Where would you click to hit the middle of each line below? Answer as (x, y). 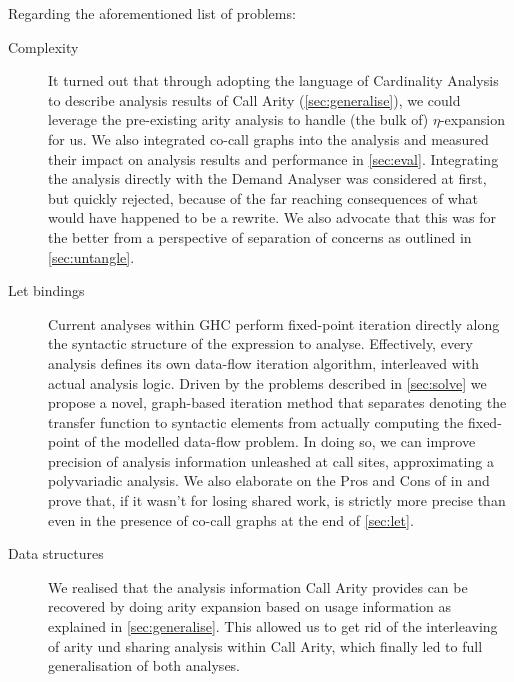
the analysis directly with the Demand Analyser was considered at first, (267, 178)
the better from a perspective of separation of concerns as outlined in (260, 236)
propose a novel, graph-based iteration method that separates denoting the (277, 402)
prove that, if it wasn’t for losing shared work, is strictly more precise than (277, 500)
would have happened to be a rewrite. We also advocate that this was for (272, 217)
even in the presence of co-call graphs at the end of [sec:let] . (231, 519)
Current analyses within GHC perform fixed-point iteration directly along (274, 323)
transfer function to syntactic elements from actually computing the (256, 421)
